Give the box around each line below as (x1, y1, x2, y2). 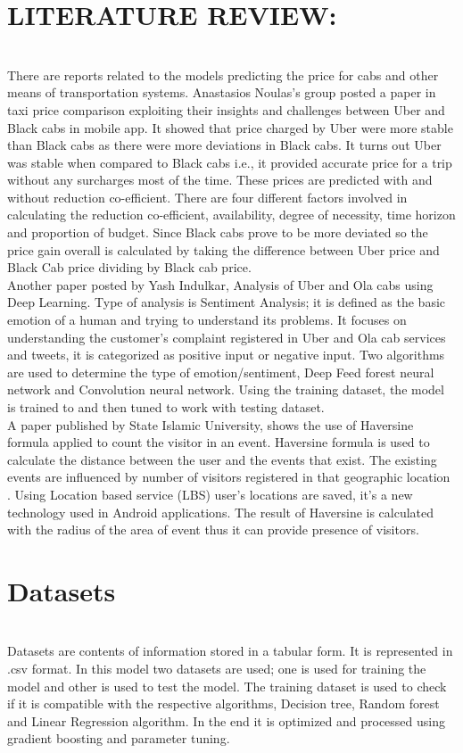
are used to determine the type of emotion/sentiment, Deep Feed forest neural (7, 362, 434, 381)
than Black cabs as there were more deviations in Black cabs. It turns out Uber (7, 136, 442, 154)
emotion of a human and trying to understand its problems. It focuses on (7, 310, 407, 329)
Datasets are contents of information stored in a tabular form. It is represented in (7, 641, 453, 660)
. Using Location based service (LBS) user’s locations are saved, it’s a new (7, 484, 413, 503)
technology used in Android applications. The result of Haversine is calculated (7, 502, 434, 521)
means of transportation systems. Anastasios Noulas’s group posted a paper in (7, 83, 436, 102)
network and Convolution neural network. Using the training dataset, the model (7, 380, 444, 399)
